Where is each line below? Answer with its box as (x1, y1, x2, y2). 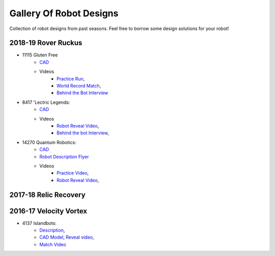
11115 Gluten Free (22, 52, 58, 58)
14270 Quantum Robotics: (22, 139, 76, 145)
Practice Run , (57, 75, 85, 81)
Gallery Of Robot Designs (9, 8, 119, 19)
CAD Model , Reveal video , (39, 234, 94, 240)
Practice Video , (57, 170, 89, 176)
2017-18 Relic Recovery (9, 190, 86, 199)
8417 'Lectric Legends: (22, 99, 70, 105)
